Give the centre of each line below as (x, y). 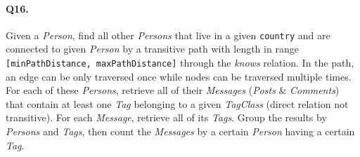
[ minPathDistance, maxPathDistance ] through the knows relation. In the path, (180, 63)
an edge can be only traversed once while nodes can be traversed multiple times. (179, 76)
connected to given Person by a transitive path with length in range (152, 49)
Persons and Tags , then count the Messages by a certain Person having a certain (180, 131)
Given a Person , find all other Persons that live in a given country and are (168, 35)
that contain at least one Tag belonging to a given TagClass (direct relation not (177, 103)
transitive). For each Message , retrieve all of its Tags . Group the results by (166, 117)
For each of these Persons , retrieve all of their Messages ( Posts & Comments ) (173, 90)
